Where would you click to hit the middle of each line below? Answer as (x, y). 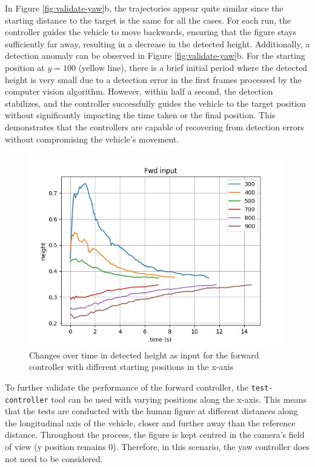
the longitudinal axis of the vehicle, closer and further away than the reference (150, 422)
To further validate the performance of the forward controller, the (127, 387)
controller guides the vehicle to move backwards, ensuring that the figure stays (151, 32)
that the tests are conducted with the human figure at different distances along (151, 411)
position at (25, 67)
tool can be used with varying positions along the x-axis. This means (179, 399)
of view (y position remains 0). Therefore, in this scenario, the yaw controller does (157, 446)
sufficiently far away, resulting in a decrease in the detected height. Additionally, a (157, 43)
